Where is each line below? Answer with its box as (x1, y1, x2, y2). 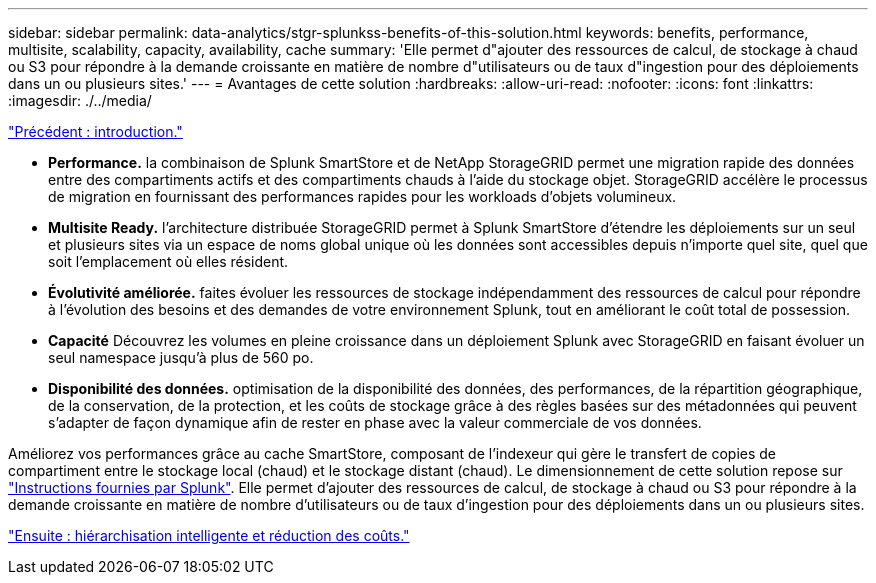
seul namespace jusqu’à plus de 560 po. (48, 349, 314, 366)
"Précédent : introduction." (8, 123, 183, 140)
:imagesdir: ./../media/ (8, 92, 152, 109)
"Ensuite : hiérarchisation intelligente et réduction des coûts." (8, 527, 410, 544)
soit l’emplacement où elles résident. (48, 253, 289, 270)
